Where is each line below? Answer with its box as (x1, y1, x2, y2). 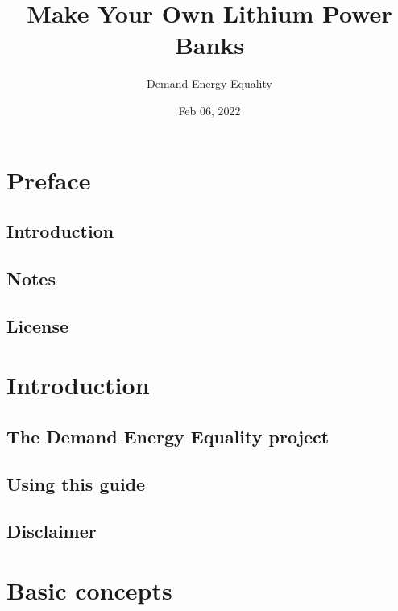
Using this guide (6, 471, 146, 496)
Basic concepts (6, 573, 172, 606)
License (6, 313, 69, 338)
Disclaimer (6, 518, 97, 543)
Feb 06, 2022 (178, 102, 241, 118)
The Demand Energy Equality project (6, 423, 330, 448)
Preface (6, 163, 91, 196)
